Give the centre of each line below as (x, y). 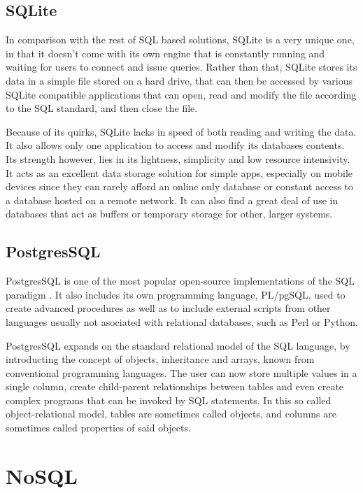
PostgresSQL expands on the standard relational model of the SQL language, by (178, 345)
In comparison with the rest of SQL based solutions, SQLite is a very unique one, (180, 40)
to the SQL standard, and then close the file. (102, 108)
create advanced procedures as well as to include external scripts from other (168, 308)
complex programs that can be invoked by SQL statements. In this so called (169, 400)
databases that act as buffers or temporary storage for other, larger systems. (169, 214)
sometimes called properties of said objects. (98, 428)
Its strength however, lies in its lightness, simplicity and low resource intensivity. (178, 158)
